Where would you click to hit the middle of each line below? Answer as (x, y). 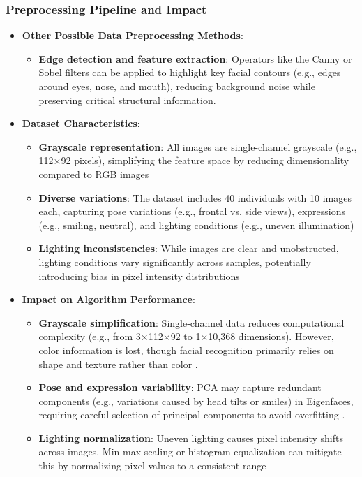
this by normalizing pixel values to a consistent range (152, 465)
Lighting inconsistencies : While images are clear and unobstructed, (189, 248)
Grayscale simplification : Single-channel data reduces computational (191, 322)
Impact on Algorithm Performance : (108, 299)
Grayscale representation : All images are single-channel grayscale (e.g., (198, 146)
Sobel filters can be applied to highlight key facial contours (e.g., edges (190, 72)
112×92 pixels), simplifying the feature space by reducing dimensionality (194, 160)
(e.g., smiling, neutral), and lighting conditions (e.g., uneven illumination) (196, 225)
